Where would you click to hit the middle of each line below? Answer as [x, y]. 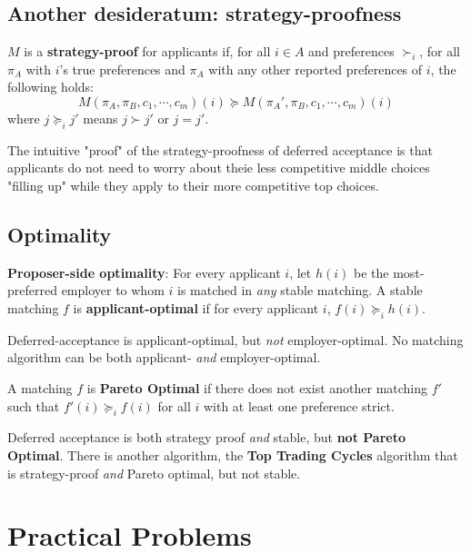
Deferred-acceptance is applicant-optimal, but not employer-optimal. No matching [235, 339]
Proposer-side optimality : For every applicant [144, 272]
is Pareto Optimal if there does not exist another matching [257, 387]
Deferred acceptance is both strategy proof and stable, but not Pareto [206, 437]
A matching [40, 387]
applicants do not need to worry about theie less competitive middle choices [219, 168]
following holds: [50, 87]
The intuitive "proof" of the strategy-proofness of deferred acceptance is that [220, 149]
